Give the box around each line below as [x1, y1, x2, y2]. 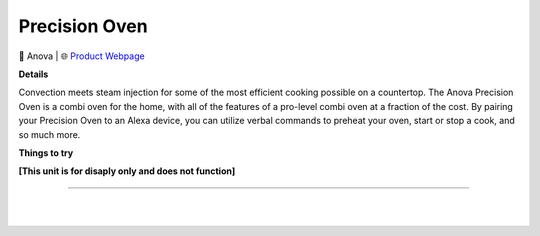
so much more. [18, 128, 81, 140]
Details [18, 68, 49, 80]
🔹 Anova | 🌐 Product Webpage [18, 50, 145, 62]
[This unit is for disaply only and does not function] [18, 165, 236, 177]
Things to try [18, 146, 74, 159]
